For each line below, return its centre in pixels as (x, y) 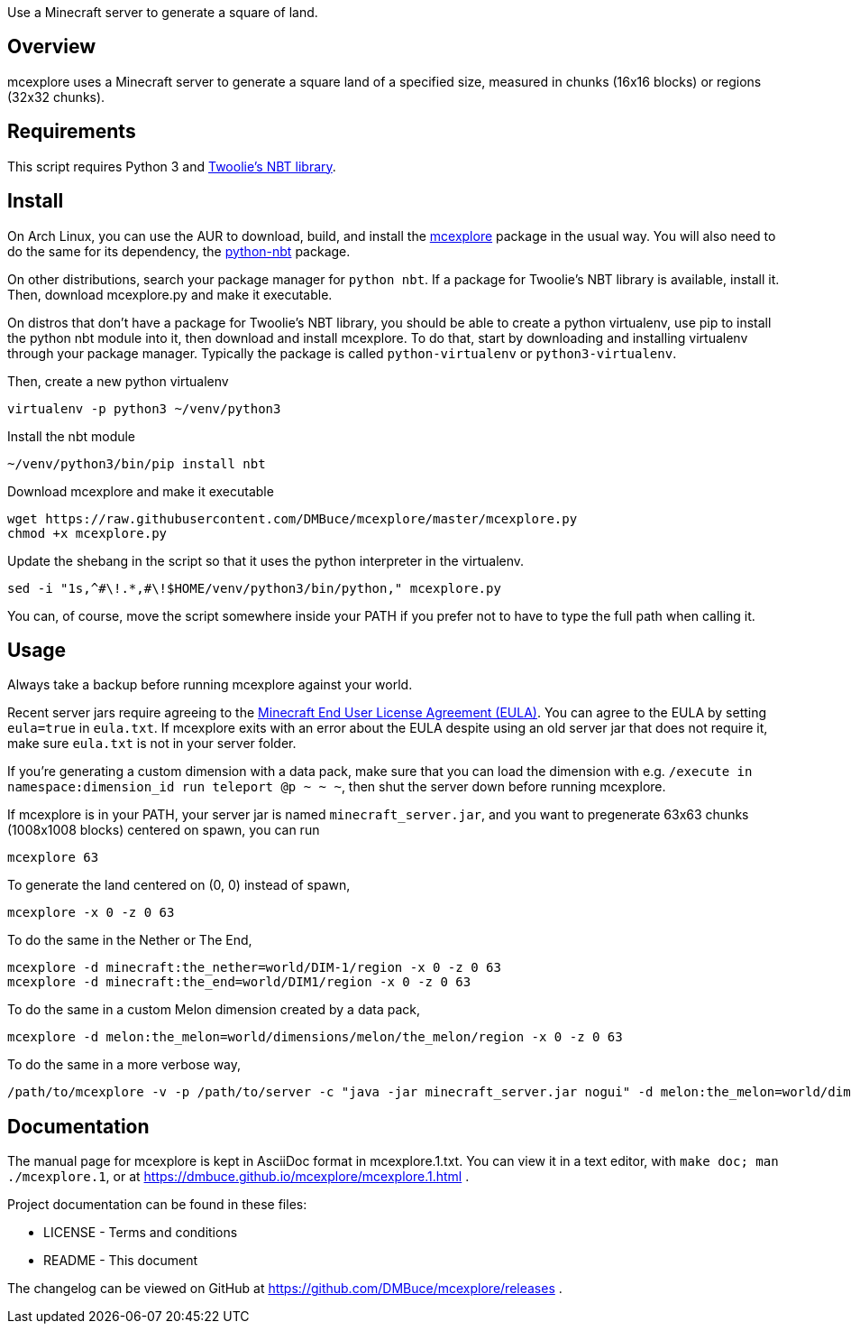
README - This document (121, 1261)
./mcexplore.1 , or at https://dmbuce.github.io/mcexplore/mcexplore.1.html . (238, 1177)
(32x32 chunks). (56, 97)
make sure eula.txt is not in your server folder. (152, 744)
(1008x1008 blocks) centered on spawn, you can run (164, 830)
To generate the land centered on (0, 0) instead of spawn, (179, 885)
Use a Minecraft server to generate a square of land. (163, 12)
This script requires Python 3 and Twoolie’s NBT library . (172, 166)
